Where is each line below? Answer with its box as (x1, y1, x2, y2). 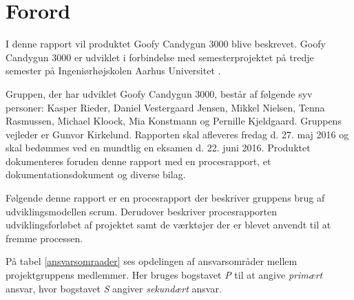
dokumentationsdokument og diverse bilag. (6, 167, 186, 182)
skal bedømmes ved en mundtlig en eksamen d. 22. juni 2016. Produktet (6, 140, 311, 155)
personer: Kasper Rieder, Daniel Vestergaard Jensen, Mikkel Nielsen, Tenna (6, 100, 325, 114)
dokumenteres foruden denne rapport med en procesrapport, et (6, 153, 271, 168)
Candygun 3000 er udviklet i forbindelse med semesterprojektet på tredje (6, 50, 314, 64)
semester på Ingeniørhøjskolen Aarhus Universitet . (6, 63, 221, 78)
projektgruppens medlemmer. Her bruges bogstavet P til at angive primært (6, 268, 323, 282)
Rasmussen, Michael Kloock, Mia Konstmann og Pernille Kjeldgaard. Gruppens (6, 114, 342, 128)
